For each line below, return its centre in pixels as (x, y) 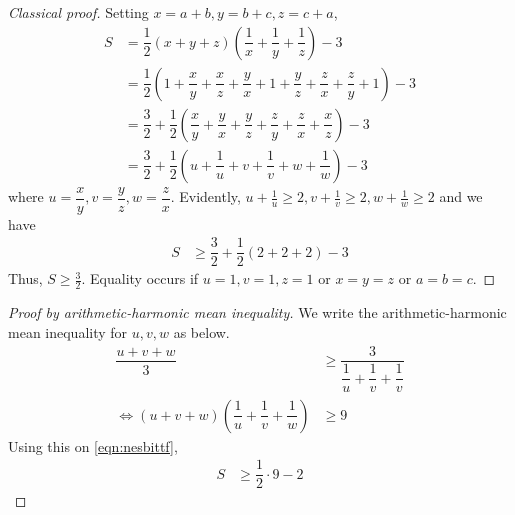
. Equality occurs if (140, 278)
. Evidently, (205, 196)
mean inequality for (68, 331)
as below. (201, 331)
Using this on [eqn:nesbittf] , (93, 445)
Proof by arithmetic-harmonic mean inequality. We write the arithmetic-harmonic (257, 312)
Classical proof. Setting (78, 12)
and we (461, 196)
